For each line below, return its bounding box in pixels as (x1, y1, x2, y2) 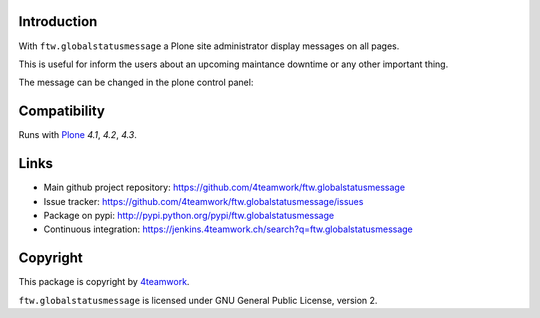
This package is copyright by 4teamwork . (18, 276, 190, 288)
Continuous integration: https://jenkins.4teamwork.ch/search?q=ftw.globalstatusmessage (43, 223, 414, 235)
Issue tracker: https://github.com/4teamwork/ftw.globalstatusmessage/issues (43, 195, 364, 207)
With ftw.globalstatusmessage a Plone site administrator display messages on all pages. (18, 40, 400, 52)
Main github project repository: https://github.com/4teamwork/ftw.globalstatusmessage (43, 181, 405, 194)
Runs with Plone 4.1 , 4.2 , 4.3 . (18, 129, 137, 141)
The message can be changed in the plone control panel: (18, 76, 254, 89)
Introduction (18, 13, 98, 30)
